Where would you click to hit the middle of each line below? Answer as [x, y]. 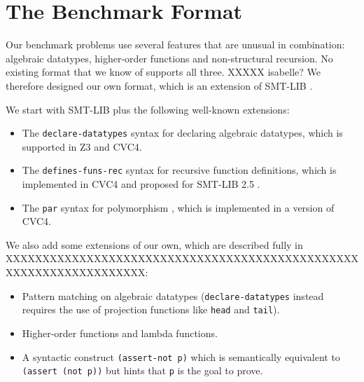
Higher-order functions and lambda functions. [120, 333]
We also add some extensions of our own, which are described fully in [154, 244]
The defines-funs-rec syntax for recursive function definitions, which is [179, 170]
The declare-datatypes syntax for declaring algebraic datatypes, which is [182, 133]
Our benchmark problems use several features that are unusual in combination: [175, 45]
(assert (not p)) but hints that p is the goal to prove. [142, 370]
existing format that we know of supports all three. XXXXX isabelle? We [163, 72]
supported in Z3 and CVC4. [82, 146]
